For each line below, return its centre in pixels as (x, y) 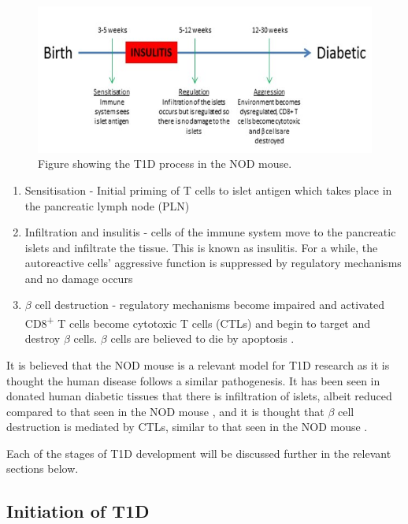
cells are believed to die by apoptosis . (202, 338)
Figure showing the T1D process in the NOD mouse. (165, 164)
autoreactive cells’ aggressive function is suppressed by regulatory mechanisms (213, 263)
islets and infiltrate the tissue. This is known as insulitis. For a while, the (201, 247)
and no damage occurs (79, 278)
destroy (43, 338)
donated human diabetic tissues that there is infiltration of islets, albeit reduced (199, 396)
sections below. (43, 468)
